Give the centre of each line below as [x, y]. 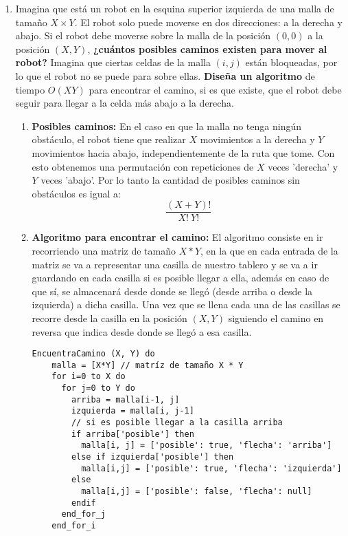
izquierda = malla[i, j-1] [132, 411]
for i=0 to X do [89, 377]
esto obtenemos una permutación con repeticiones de [143, 166]
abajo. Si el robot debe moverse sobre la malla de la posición [143, 35]
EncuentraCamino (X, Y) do [93, 354]
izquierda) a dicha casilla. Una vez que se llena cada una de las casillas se [186, 304]
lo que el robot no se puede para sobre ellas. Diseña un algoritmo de [165, 75]
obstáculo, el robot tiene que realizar [109, 139]
